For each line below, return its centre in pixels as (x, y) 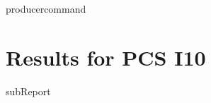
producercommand (46, 8)
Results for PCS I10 (106, 57)
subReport (28, 91)
